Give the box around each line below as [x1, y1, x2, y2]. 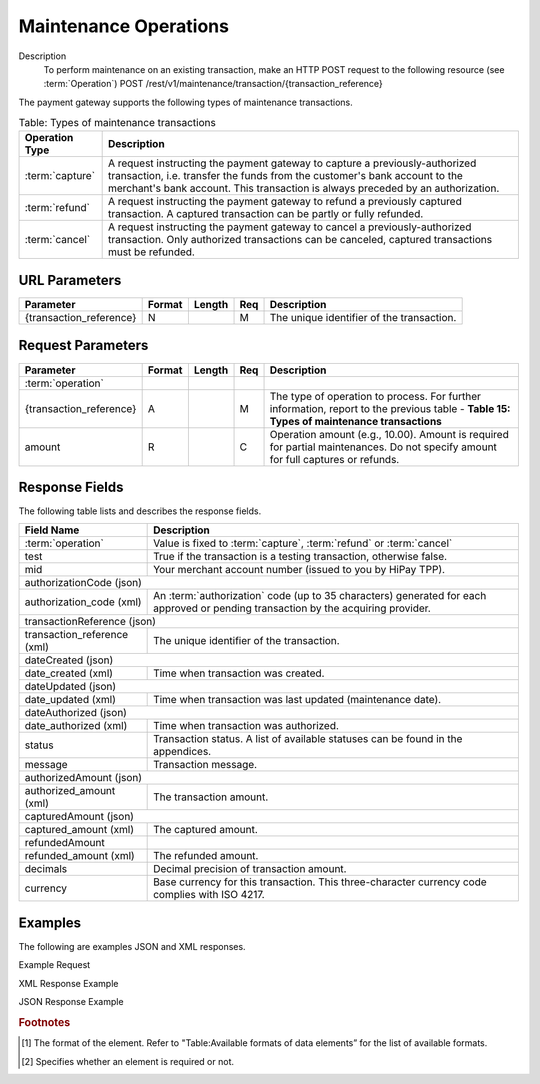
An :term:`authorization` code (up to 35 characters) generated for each [153, 589, 487, 603]
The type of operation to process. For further [269, 389, 482, 403]
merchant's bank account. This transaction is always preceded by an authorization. [107, 181, 500, 195]
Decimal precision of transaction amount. [153, 862, 347, 876]
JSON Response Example [18, 996, 124, 1008]
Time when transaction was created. [153, 666, 325, 680]
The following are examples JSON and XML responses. [18, 940, 246, 952]
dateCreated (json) [24, 653, 114, 667]
